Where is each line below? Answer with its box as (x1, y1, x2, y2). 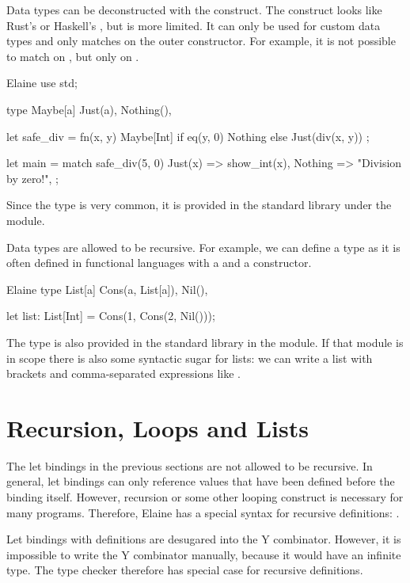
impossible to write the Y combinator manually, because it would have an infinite (6, 546, 401, 562)
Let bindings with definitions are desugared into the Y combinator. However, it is (6, 531, 401, 547)
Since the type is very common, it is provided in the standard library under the (6, 196, 392, 213)
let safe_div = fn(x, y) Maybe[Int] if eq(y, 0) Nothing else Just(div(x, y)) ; (6, 128, 370, 144)
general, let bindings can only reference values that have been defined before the (6, 473, 395, 490)
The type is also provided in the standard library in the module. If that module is (6, 333, 404, 350)
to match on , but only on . (6, 48, 139, 64)
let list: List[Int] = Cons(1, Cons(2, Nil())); (6, 307, 215, 324)
